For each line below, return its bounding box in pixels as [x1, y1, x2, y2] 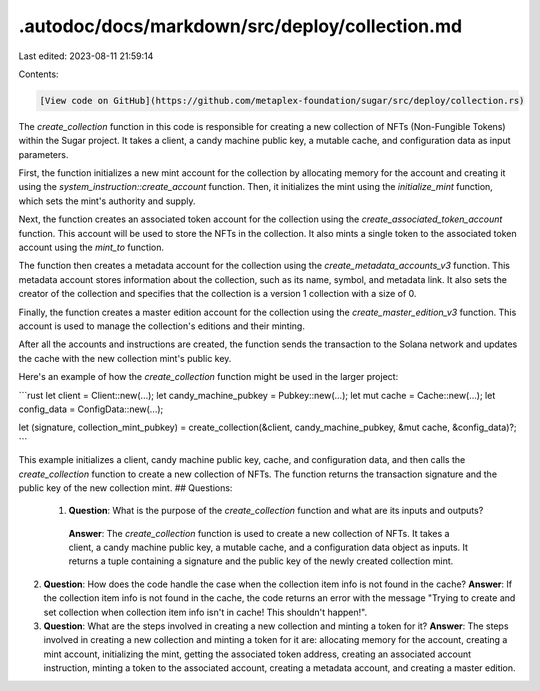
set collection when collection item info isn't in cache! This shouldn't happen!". [43, 606, 368, 618]
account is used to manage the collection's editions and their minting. [18, 320, 305, 332]
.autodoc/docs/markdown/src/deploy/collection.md [18, 15, 463, 37]
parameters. [18, 148, 69, 160]
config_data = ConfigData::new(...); [18, 403, 164, 415]
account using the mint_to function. [18, 241, 165, 254]
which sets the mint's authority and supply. [18, 195, 196, 207]
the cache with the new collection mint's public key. [18, 352, 232, 364]
